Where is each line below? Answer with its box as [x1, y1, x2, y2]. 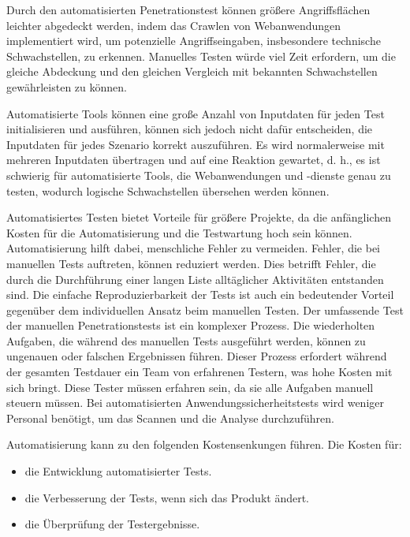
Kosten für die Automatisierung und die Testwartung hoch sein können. [6, 224, 352, 241]
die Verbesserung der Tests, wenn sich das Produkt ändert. [24, 489, 309, 505]
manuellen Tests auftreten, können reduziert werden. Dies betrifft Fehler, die [6, 255, 376, 271]
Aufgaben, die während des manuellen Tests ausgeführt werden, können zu [6, 332, 366, 349]
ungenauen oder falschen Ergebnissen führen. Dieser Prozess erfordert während [6, 348, 387, 364]
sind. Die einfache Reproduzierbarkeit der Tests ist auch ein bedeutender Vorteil [6, 286, 394, 303]
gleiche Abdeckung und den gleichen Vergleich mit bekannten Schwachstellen [6, 63, 378, 80]
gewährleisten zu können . [6, 78, 127, 95]
